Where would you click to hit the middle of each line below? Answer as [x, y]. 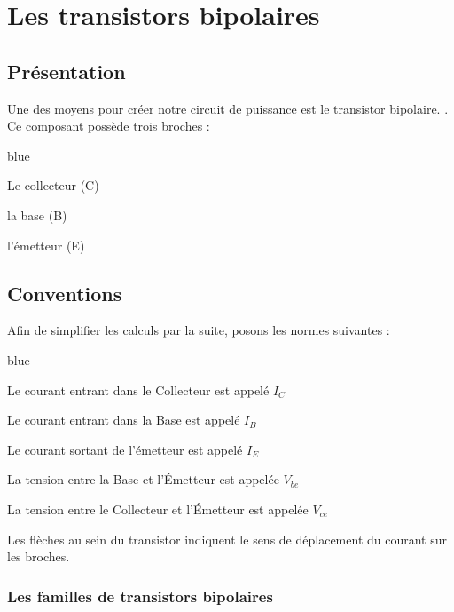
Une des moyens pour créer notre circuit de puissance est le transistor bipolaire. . [228, 108]
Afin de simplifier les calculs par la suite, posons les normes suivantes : [199, 330]
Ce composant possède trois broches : [109, 126]
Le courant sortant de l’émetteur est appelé [125, 449]
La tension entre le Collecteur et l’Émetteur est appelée [158, 509]
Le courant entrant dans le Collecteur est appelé [138, 389]
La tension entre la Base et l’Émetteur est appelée [143, 479]
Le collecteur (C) [53, 185]
